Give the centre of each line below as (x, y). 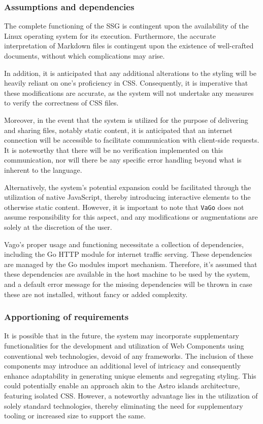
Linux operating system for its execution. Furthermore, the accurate (110, 35)
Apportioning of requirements (67, 317)
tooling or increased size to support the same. (75, 416)
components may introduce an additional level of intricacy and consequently (123, 366)
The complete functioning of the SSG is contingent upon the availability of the (126, 26)
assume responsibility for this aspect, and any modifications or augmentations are (131, 217)
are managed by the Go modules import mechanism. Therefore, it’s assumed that (131, 264)
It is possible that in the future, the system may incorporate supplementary (122, 336)
